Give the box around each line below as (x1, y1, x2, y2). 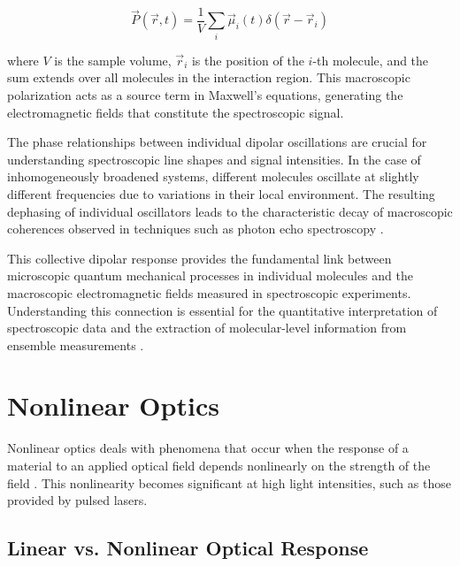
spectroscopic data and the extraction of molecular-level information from (7, 318, 407, 337)
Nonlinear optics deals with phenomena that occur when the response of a (7, 439, 409, 457)
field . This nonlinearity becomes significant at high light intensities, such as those (7, 473, 451, 492)
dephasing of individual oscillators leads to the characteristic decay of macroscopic (7, 202, 453, 220)
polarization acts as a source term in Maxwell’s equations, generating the (7, 85, 403, 103)
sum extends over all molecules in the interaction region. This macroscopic (7, 68, 410, 87)
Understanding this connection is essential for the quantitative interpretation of (7, 301, 438, 319)
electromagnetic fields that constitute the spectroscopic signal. (7, 103, 344, 121)
